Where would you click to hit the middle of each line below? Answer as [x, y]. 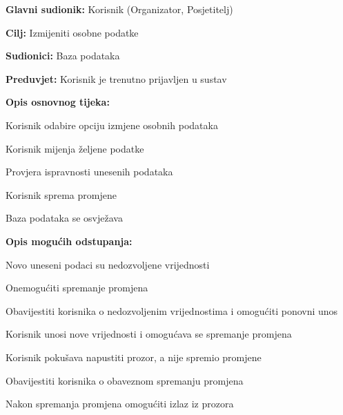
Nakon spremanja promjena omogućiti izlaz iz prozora [120, 404]
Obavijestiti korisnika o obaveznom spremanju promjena [125, 380]
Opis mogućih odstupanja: [69, 241]
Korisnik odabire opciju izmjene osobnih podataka [112, 125]
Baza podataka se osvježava [64, 218]
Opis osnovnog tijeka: [58, 102]
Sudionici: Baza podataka [63, 56]
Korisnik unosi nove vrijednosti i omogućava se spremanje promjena [149, 334]
